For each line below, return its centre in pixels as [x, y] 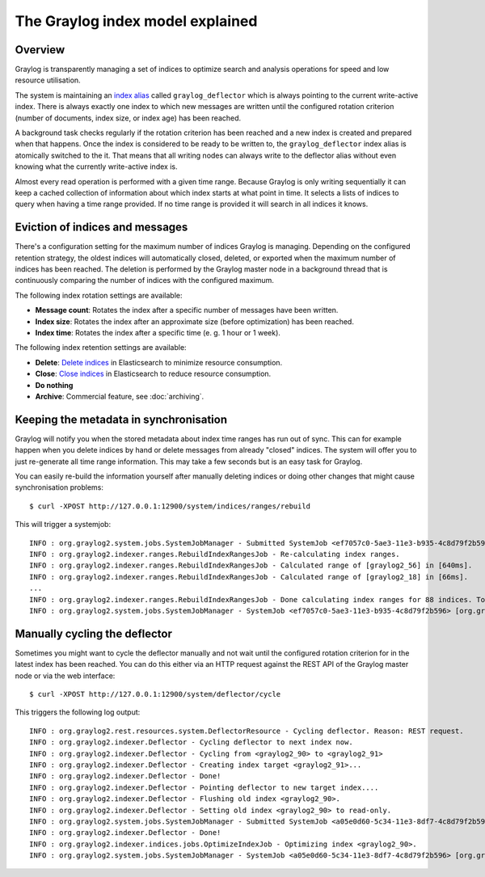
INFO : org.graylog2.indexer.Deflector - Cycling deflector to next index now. [191, 742]
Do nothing [54, 385]
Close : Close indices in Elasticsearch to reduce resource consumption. [153, 374]
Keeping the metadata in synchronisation [121, 419]
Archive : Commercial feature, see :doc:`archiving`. [120, 396]
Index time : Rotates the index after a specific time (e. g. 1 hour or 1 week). [158, 333]
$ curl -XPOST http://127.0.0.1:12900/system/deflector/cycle [155, 694]
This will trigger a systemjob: [63, 525]
